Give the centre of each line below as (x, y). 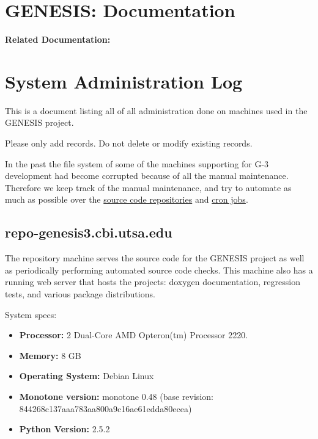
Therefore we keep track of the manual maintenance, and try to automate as (148, 187)
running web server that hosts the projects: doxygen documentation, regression (153, 282)
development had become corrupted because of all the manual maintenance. (147, 176)
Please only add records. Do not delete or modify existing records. (129, 143)
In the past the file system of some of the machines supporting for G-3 (137, 163)
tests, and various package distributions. (80, 293)
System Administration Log (124, 81)
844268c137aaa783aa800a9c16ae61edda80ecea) (105, 408)
